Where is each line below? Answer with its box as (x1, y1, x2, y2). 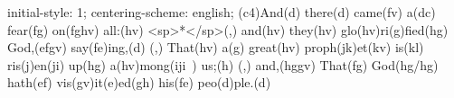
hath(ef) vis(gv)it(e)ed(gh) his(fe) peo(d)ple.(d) (7, 73, 271, 92)
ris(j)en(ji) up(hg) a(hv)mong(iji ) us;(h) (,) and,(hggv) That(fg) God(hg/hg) (7, 55, 439, 74)
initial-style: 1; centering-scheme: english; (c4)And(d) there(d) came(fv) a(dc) (7, 3, 436, 21)
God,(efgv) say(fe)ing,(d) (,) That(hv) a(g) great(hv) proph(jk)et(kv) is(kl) (7, 38, 424, 57)
